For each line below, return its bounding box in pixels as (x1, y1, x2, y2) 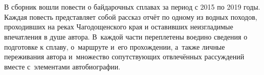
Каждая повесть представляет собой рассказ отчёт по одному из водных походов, (4, 11, 257, 22)
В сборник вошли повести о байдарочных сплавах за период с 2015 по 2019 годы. (4, 2, 260, 12)
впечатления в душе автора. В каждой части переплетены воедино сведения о (4, 31, 248, 42)
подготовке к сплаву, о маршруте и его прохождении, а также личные (4, 41, 225, 52)
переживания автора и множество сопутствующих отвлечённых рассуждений (4, 51, 245, 62)
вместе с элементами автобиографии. (4, 61, 121, 71)
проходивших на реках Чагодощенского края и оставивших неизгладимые (4, 21, 233, 32)
